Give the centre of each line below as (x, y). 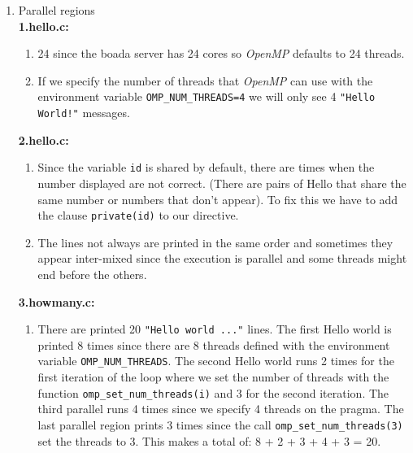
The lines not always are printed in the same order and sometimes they (215, 242)
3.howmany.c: (57, 301)
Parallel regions (57, 10)
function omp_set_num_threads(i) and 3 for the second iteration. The (213, 392)
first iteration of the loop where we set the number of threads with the (213, 377)
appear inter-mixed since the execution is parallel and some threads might (222, 258)
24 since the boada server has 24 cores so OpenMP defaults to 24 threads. (221, 53)
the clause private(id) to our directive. (138, 215)
